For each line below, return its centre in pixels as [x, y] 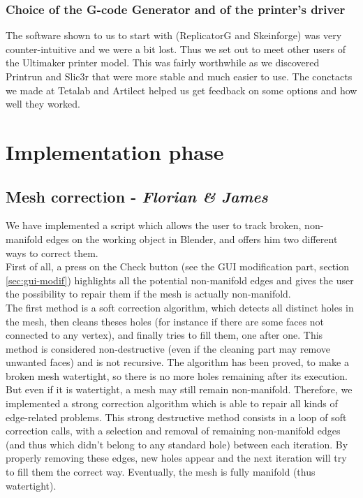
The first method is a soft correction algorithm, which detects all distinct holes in [180, 307]
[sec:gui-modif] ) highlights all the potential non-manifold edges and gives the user [180, 280]
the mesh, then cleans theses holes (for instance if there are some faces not [165, 321]
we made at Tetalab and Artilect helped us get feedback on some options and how [181, 90]
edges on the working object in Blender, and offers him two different [192, 239]
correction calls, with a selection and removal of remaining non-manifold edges [173, 431]
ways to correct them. [52, 252]
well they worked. [43, 104]
